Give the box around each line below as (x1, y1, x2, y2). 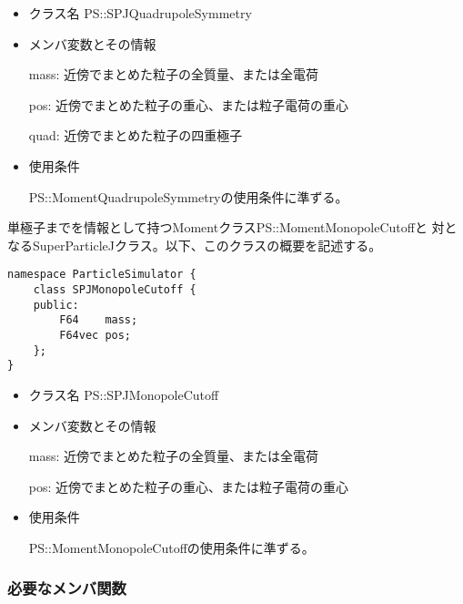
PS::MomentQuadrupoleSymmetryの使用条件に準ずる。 (28, 187, 348, 206)
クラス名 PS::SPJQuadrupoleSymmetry (28, 4, 252, 22)
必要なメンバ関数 (7, 577, 126, 599)
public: (33, 298, 79, 312)
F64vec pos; (59, 328, 132, 342)
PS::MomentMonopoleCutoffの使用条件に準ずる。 (28, 537, 315, 557)
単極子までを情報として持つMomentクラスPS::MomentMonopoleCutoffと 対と (7, 218, 458, 237)
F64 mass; (59, 313, 138, 327)
